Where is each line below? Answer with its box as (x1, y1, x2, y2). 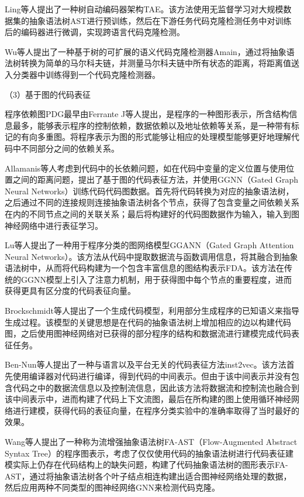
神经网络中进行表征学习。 (5, 219, 103, 231)
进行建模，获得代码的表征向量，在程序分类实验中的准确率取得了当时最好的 (12, 404, 299, 416)
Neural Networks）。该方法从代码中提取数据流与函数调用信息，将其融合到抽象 (5, 250, 298, 262)
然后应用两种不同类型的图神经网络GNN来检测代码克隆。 (5, 481, 220, 493)
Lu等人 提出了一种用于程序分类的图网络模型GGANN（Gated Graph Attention (5, 239, 294, 251)
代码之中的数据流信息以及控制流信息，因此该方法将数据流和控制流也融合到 (12, 381, 299, 393)
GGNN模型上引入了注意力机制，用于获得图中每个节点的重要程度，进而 (20, 273, 292, 285)
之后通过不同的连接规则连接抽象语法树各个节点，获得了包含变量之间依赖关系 (5, 196, 299, 208)
